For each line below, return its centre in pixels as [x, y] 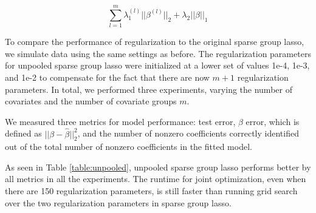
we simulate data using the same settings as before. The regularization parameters [158, 53]
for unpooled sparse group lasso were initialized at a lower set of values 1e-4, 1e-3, [157, 65]
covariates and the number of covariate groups [91, 101]
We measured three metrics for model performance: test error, [120, 121]
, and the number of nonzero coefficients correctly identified [188, 133]
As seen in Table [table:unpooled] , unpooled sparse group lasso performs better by [158, 167]
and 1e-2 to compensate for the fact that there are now [107, 77]
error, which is [273, 121]
